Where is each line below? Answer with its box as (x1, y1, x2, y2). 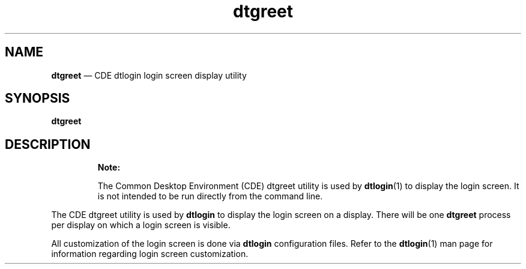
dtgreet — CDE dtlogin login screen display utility (51, 70, 247, 80)
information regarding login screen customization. (51, 249, 249, 259)
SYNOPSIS (5, 91, 70, 106)
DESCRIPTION (5, 136, 91, 152)
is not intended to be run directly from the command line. (97, 191, 323, 202)
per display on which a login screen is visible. (51, 220, 231, 231)
